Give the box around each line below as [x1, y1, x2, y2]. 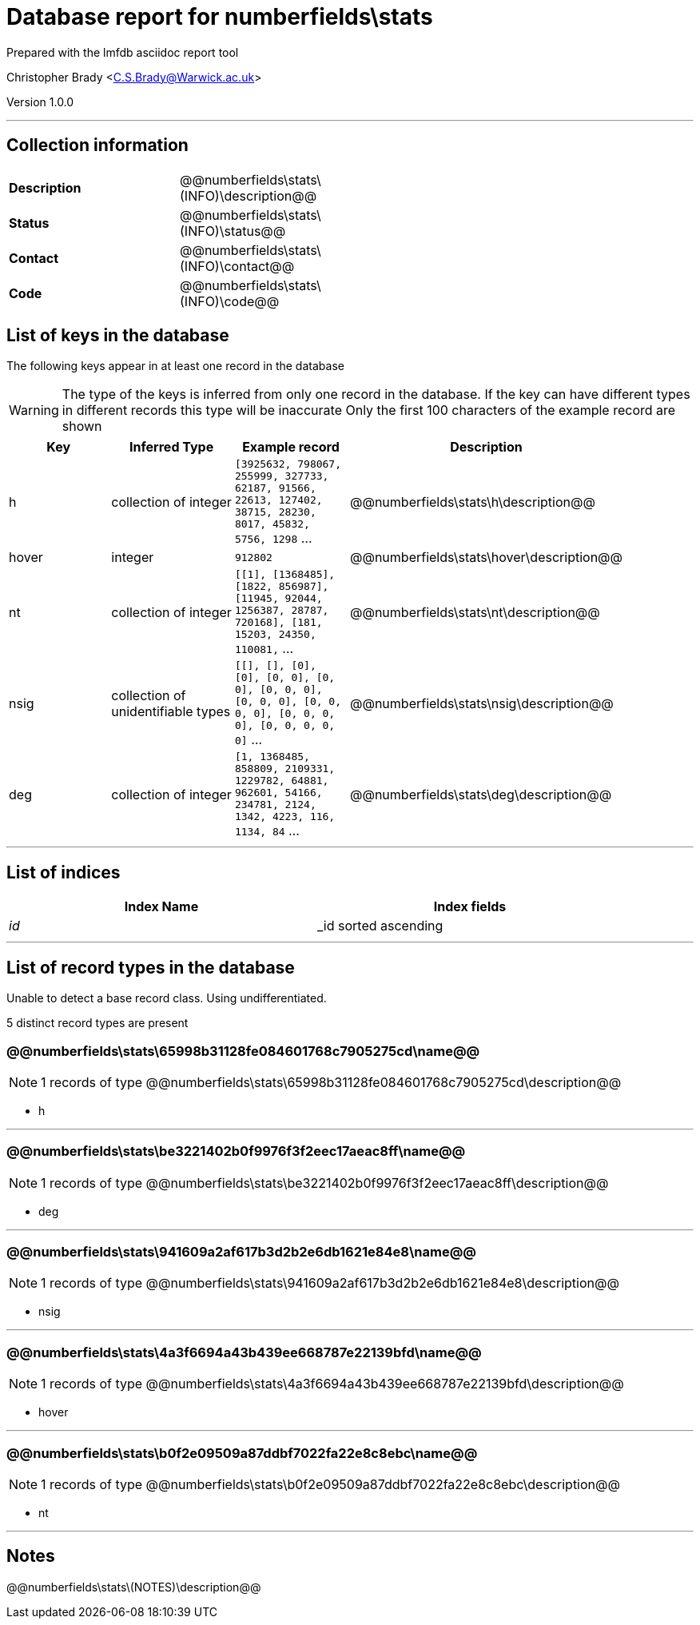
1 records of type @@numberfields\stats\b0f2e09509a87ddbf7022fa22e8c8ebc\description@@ [41, 1476, 620, 1492]
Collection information [6, 135, 189, 156]
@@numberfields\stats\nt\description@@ [350, 604, 600, 621]
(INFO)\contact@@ [180, 257, 295, 274]
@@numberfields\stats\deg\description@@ [350, 787, 612, 803]
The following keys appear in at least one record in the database [6, 359, 344, 373]
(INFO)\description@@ [180, 187, 317, 204]
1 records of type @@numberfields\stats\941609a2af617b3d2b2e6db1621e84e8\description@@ [41, 1275, 619, 1292]
